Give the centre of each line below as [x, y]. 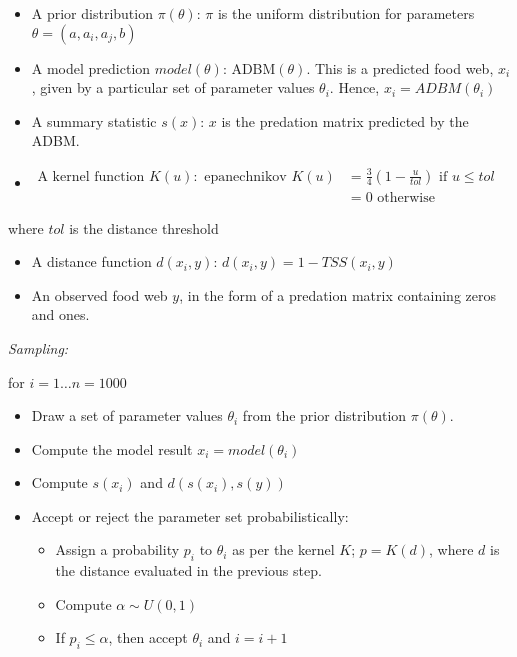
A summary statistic [94, 120]
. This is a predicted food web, [400, 67]
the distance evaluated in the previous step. [188, 570]
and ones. [60, 314]
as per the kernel [283, 549]
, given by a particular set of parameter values [173, 87]
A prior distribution [92, 13]
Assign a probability [117, 549]
